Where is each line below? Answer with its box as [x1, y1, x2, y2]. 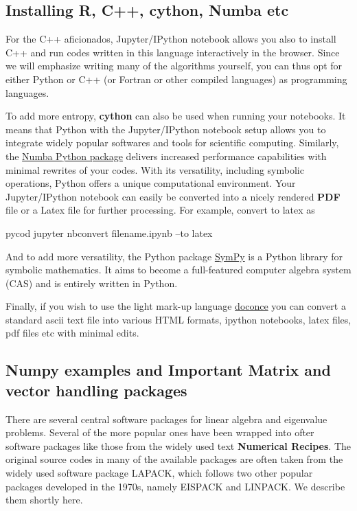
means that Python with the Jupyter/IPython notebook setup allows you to [5, 122, 326, 136]
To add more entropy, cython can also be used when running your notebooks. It [5, 109, 346, 123]
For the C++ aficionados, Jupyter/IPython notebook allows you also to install [5, 32, 336, 46]
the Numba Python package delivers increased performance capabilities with [5, 148, 327, 163]
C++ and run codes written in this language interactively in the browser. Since [5, 45, 340, 59]
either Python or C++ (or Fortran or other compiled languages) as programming [5, 71, 347, 86]
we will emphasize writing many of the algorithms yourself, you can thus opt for [5, 58, 343, 73]
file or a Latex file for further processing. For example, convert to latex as [5, 203, 315, 217]
